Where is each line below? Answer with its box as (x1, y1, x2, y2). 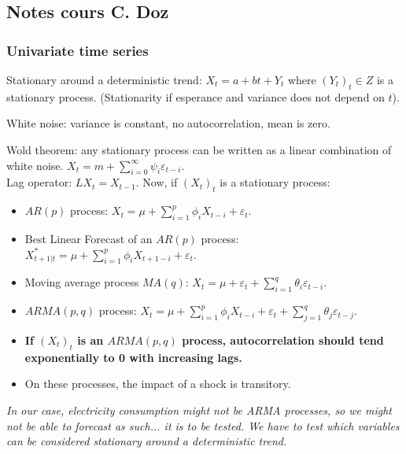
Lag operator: (6, 174, 72, 190)
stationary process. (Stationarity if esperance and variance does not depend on (6, 88, 385, 105)
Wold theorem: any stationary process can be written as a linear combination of (6, 141, 392, 157)
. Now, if (135, 174, 178, 190)
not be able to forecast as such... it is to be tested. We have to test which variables (6, 417, 400, 434)
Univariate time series (6, 40, 149, 60)
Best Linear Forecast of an (24, 230, 153, 246)
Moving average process (24, 274, 139, 290)
